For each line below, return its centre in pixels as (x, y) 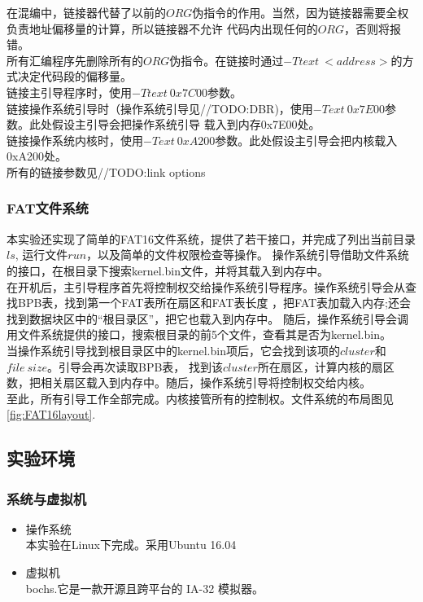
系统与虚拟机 (47, 498)
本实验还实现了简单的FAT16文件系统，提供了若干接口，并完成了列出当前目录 (211, 238)
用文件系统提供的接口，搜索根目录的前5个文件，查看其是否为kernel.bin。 (199, 334)
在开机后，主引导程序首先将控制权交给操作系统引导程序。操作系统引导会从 (206, 286)
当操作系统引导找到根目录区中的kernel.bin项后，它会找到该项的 (173, 350)
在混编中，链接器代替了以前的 (86, 12)
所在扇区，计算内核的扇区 (326, 366)
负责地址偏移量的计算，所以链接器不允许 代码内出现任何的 (162, 28)
